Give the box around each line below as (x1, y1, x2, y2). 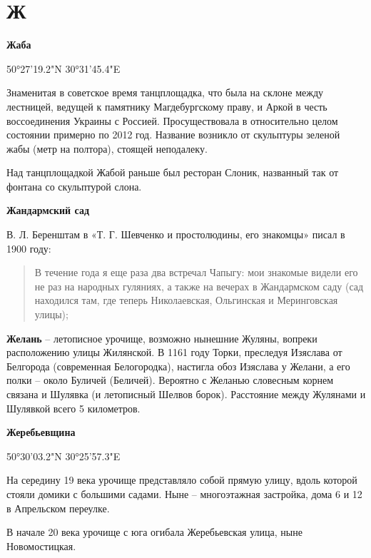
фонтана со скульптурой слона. (6, 178, 142, 193)
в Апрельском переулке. (6, 500, 110, 515)
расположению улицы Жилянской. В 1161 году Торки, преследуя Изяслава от (6, 345, 342, 360)
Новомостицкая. (6, 538, 76, 553)
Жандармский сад (6, 203, 89, 218)
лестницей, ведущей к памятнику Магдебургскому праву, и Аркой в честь (6, 98, 327, 113)
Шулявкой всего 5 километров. (6, 400, 141, 415)
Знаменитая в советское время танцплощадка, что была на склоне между (6, 85, 324, 100)
